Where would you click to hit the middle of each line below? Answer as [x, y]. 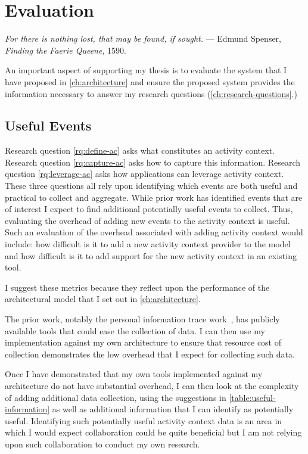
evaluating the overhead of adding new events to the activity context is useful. [147, 220]
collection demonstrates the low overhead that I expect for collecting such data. [150, 354]
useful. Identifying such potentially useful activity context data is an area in [144, 420]
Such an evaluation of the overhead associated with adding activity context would [154, 232]
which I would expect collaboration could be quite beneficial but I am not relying [153, 432]
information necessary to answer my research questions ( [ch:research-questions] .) [151, 93]
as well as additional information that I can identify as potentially [173, 409]
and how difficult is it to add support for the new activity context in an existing [151, 255]
